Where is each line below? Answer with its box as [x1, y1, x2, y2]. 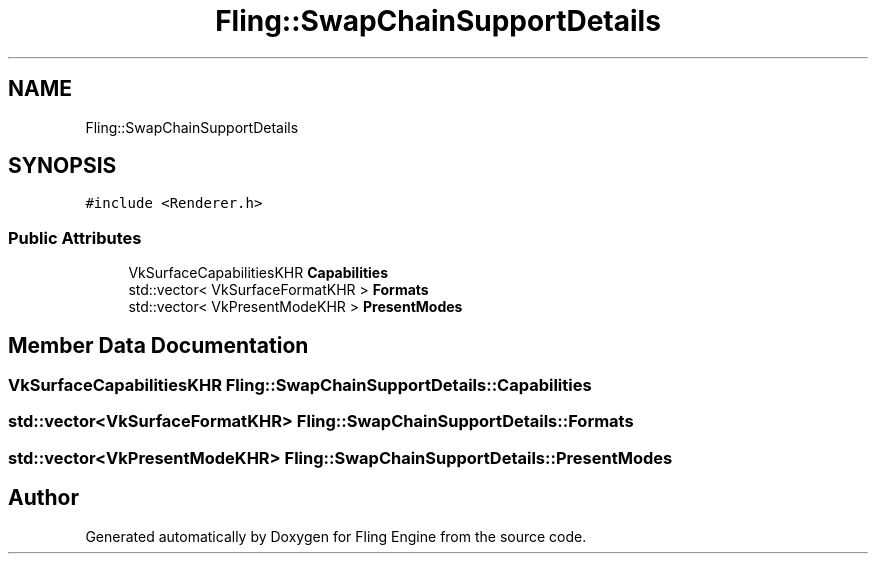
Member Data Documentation [8, 332, 309, 358]
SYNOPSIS [8, 153, 117, 179]
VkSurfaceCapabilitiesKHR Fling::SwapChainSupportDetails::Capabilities [8, 375, 592, 396]
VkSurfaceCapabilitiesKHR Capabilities [128, 264, 389, 282]
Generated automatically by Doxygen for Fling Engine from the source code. [85, 527, 587, 545]
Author [8, 485, 79, 511]
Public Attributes [8, 227, 142, 248]
